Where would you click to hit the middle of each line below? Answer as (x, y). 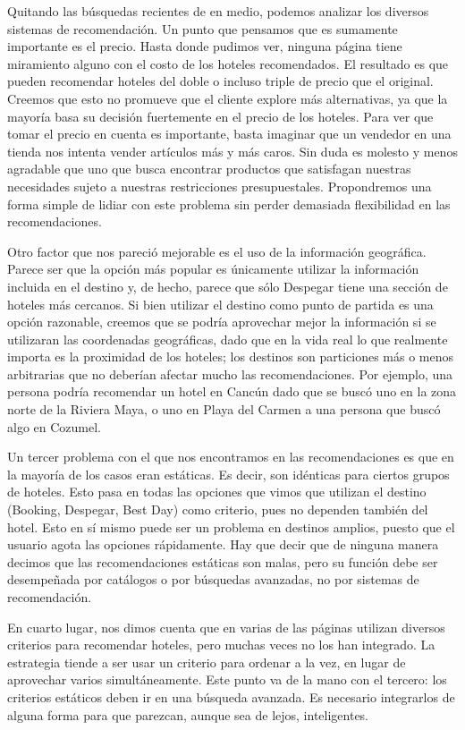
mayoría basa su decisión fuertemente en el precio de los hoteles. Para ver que (220, 116)
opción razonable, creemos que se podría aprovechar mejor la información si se (222, 322)
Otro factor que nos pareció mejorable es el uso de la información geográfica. (217, 251)
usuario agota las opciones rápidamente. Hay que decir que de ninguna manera (223, 544)
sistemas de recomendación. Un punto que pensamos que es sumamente (203, 28)
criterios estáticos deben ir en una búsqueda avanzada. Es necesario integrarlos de (231, 696)
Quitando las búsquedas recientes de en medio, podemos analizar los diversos (218, 11)
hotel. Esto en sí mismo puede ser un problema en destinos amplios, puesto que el (231, 526)
